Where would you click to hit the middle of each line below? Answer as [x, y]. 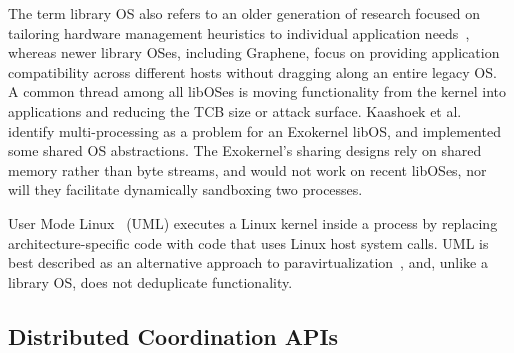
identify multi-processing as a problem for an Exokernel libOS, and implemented [254, 130]
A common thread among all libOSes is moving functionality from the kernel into [257, 91]
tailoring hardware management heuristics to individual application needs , [239, 32]
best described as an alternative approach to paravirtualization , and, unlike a [248, 262]
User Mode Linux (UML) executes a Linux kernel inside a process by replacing [253, 222]
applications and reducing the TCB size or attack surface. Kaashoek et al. [235, 110]
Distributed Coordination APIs [173, 335]
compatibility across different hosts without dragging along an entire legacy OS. [252, 71]
